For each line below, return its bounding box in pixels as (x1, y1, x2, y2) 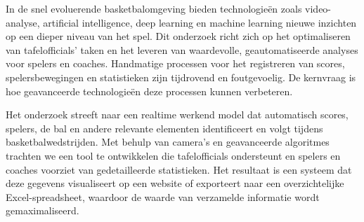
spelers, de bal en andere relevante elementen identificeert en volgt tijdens (6, 120, 323, 135)
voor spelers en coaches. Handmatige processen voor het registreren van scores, (6, 56, 345, 71)
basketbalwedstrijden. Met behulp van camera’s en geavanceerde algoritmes (6, 134, 330, 149)
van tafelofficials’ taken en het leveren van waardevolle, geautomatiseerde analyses (6, 42, 358, 57)
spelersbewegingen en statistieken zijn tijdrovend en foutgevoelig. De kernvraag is (6, 69, 356, 84)
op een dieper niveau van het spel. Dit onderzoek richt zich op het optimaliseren (6, 29, 351, 43)
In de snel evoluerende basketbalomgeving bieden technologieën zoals (6, 1, 302, 15)
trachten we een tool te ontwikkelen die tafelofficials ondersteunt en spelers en (6, 148, 341, 162)
